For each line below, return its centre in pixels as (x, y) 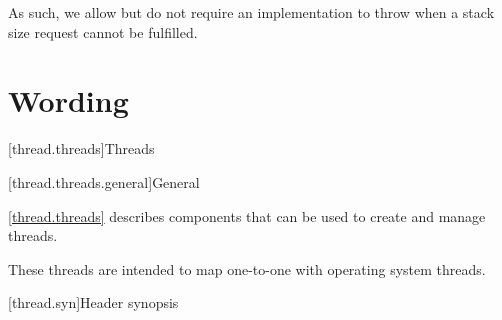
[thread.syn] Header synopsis (93, 302)
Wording (68, 100)
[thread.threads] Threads (81, 148)
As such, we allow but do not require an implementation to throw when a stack (251, 12)
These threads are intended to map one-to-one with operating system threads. (247, 268)
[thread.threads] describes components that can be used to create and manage (247, 215)
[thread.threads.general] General (104, 181)
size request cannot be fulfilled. (103, 31)
